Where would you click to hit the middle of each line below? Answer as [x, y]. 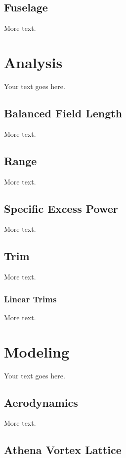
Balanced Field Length [63, 113]
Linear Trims [30, 299]
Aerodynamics [41, 402]
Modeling [37, 351]
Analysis [33, 62]
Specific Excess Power [61, 208]
